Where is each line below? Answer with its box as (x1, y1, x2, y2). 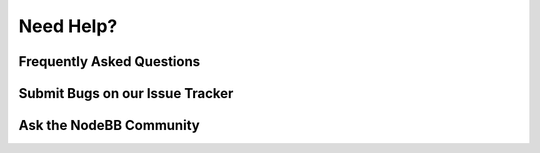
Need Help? (18, 15, 118, 37)
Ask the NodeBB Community (18, 117, 200, 134)
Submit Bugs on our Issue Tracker (18, 85, 234, 102)
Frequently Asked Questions (18, 53, 201, 70)
